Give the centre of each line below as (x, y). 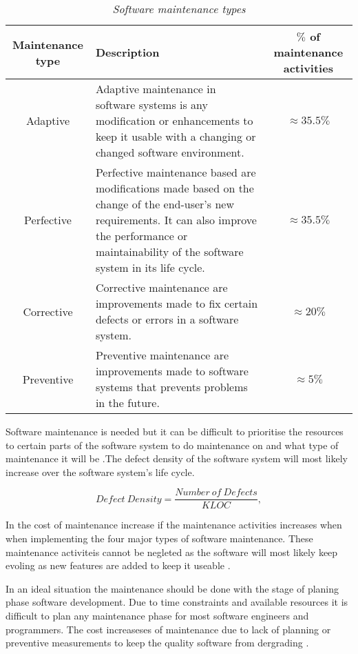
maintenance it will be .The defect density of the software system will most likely (177, 458)
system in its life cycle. (150, 267)
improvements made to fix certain (177, 303)
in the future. (127, 403)
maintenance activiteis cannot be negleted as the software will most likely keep (172, 552)
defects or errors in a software (167, 319)
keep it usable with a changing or (176, 136)
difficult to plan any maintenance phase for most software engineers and (157, 615)
